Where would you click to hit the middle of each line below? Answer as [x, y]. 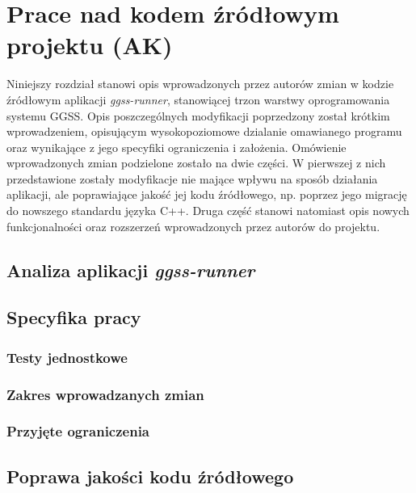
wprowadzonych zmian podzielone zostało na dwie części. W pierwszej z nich [196, 163]
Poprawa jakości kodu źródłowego [150, 476]
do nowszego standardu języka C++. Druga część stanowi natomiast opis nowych [208, 211]
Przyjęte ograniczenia [78, 431]
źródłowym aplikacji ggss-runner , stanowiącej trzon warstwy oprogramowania [198, 99]
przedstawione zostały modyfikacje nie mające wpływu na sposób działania [192, 178]
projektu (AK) [90, 45]
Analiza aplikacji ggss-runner [131, 270]
